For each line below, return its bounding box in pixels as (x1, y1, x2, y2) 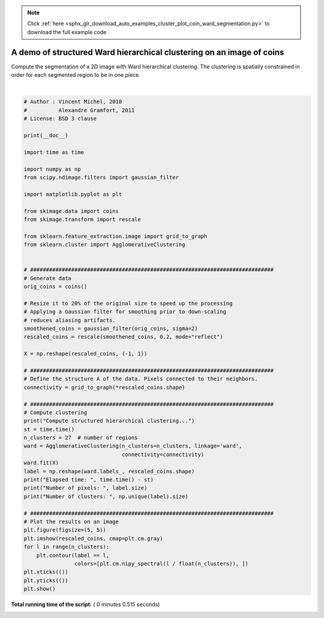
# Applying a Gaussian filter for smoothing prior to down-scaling (23, 308, 227, 315)
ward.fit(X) (23, 460, 59, 466)
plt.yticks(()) (23, 577, 68, 584)
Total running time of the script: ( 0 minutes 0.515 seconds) (11, 601, 160, 608)
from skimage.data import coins (23, 208, 119, 214)
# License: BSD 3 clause (23, 115, 97, 122)
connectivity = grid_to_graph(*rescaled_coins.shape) (23, 384, 185, 391)
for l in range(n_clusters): (23, 544, 110, 550)
